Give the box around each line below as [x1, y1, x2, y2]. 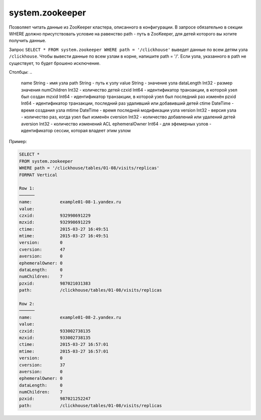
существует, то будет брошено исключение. [9, 60, 101, 66]
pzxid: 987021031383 [19, 280, 91, 286]
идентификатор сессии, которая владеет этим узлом [21, 128, 131, 133]
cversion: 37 [19, 362, 65, 368]
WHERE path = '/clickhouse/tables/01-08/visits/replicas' [19, 165, 159, 171]
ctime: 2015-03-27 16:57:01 [19, 342, 109, 347]
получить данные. [9, 38, 46, 44]
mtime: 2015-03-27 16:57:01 [19, 348, 109, 354]
